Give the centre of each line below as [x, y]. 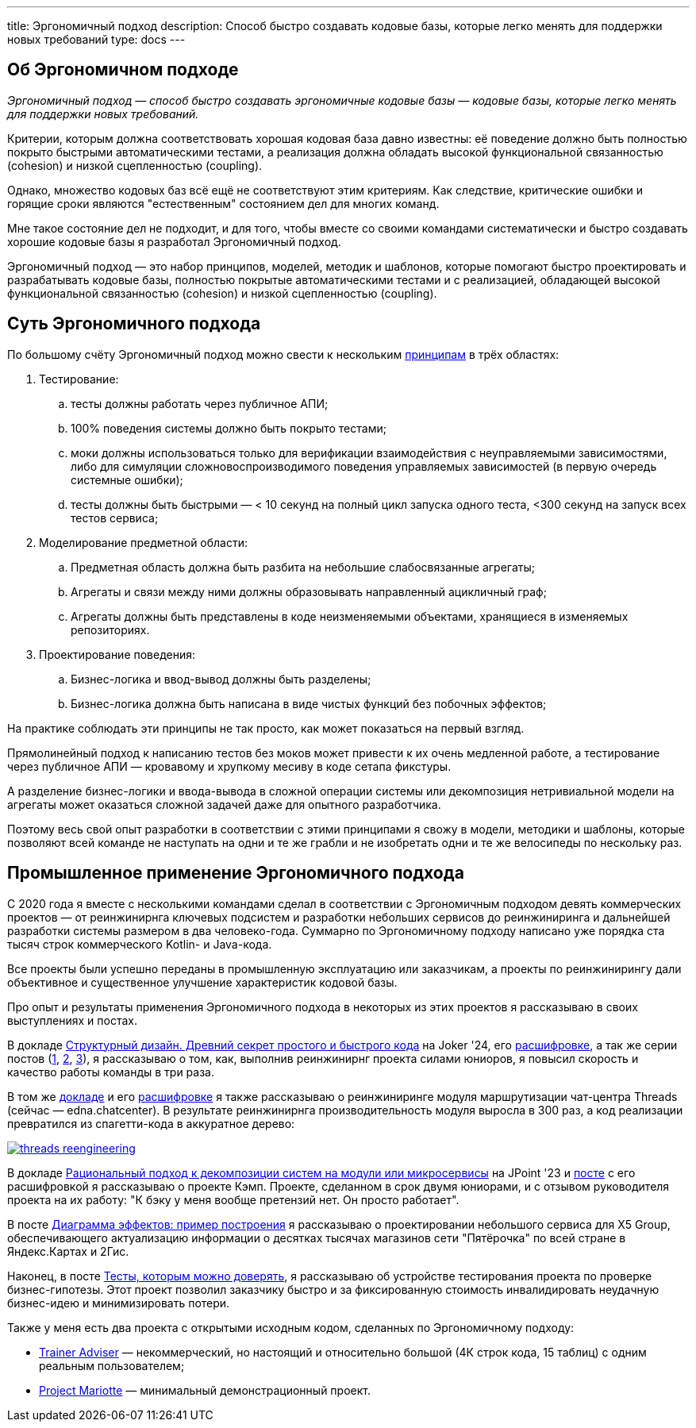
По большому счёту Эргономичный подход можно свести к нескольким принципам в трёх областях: [283, 354]
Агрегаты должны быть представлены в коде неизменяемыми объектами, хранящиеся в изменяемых [350, 616]
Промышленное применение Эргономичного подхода [236, 873]
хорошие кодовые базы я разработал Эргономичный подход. [174, 241]
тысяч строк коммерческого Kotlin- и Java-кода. [140, 944]
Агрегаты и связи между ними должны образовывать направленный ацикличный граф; [309, 591]
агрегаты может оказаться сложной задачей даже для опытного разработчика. [224, 804]
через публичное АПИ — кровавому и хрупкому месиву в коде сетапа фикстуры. [229, 766]
